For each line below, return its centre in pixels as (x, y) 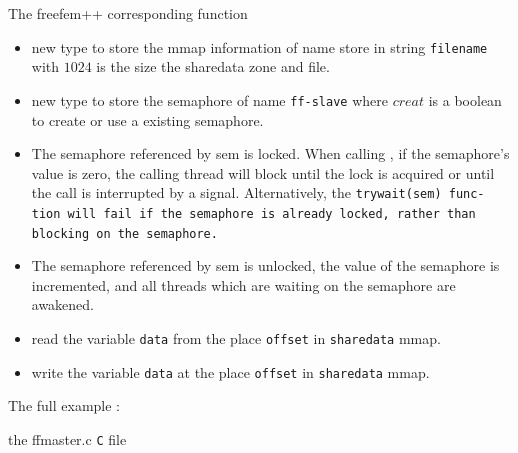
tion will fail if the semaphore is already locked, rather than (253, 213)
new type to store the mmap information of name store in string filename (259, 46)
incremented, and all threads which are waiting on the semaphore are (243, 284)
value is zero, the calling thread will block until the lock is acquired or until (263, 172)
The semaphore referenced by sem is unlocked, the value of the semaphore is (265, 265)
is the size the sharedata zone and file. (213, 66)
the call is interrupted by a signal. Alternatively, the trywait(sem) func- (258, 192)
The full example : (64, 405)
